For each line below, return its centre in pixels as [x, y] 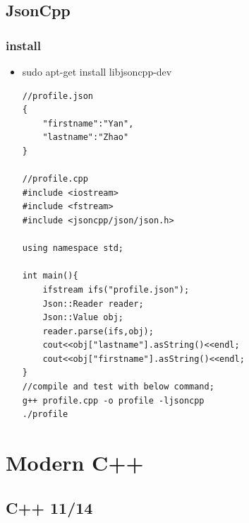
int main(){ [50, 276]
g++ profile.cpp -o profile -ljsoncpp [113, 400]
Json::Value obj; [83, 318]
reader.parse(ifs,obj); [98, 331]
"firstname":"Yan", [88, 123]
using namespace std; [73, 248]
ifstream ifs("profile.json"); [116, 289]
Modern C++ [75, 463]
